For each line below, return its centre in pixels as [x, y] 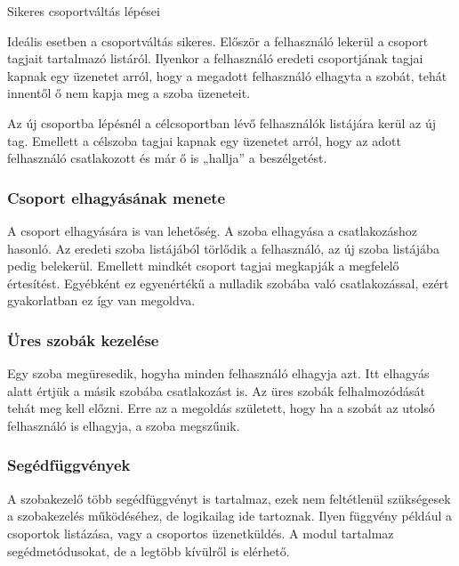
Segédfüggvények [69, 465]
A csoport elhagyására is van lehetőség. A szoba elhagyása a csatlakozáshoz [213, 230]
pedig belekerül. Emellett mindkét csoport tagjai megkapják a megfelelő [203, 266]
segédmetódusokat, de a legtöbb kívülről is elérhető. [149, 550]
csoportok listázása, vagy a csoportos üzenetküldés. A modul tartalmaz [201, 533]
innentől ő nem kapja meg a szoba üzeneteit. [129, 93]
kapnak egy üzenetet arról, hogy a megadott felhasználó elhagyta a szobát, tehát [227, 75]
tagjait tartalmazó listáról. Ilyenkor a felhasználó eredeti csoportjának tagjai [215, 58]
